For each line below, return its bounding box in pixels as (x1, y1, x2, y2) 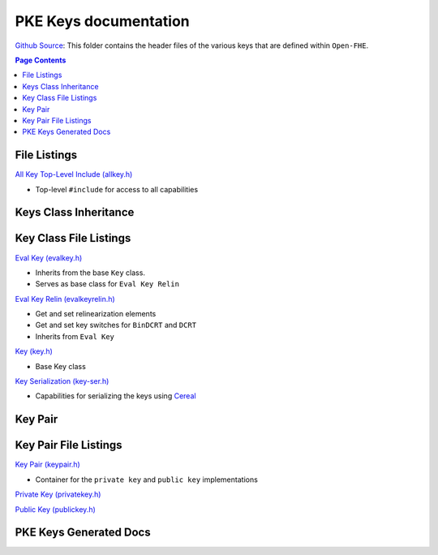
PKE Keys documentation (15, 12, 190, 30)
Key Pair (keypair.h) (15, 459, 80, 470)
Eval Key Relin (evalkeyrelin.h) (15, 294, 115, 303)
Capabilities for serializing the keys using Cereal (35, 391, 196, 401)
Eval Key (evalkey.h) (15, 252, 83, 263)
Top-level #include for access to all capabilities (35, 184, 199, 194)
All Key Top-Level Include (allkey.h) (15, 170, 133, 179)
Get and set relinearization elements (35, 309, 157, 319)
